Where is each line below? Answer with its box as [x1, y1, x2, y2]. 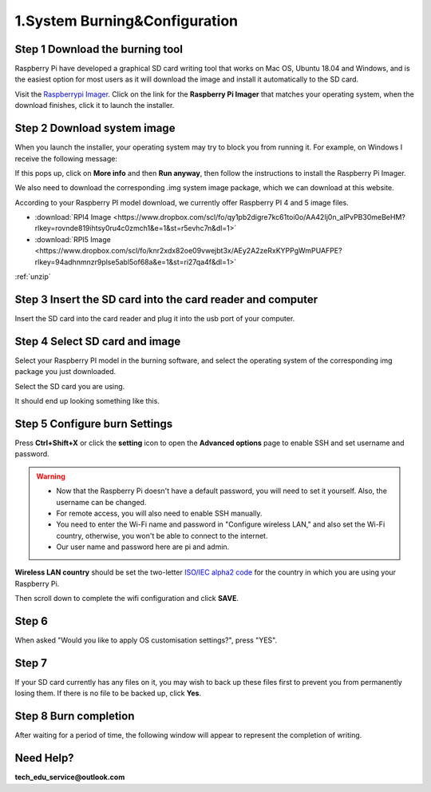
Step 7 [14, 656, 48, 670]
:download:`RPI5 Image [34, 234, 111, 244]
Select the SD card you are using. [14, 381, 125, 391]
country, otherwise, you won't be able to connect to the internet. [56, 531, 268, 540]
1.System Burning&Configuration [14, 12, 239, 30]
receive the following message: [14, 153, 117, 163]
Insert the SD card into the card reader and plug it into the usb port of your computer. [14, 313, 295, 323]
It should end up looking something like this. [14, 396, 160, 406]
